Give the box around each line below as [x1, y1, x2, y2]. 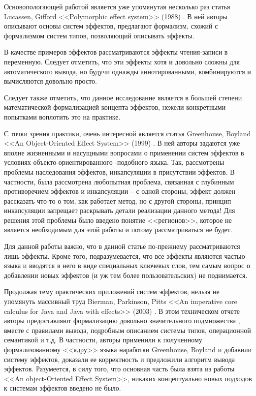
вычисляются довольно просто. [4, 76, 97, 86]
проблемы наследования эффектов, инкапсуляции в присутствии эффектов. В [4, 166, 235, 177]
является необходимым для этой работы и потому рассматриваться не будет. [4, 224, 232, 235]
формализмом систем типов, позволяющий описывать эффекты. [4, 30, 194, 40]
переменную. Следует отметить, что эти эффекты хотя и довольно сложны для [4, 56, 240, 66]
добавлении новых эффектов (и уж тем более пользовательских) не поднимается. [4, 270, 248, 280]
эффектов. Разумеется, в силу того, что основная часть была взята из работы [4, 364, 235, 374]
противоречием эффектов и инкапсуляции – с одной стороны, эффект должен [4, 186, 236, 196]
